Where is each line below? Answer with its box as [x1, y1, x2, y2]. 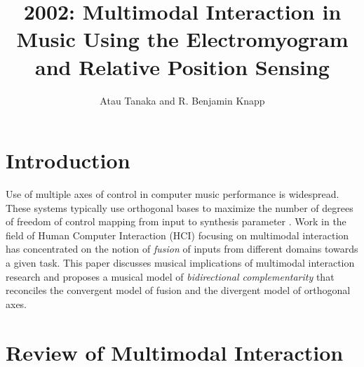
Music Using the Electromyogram [16, 25, 349, 53]
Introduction [6, 146, 130, 175]
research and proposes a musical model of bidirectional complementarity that [6, 269, 335, 283]
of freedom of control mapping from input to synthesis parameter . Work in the [6, 214, 346, 229]
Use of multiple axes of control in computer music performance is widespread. [6, 187, 339, 201]
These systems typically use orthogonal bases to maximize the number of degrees [6, 200, 353, 215]
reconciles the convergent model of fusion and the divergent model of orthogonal [6, 283, 351, 298]
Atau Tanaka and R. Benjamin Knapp [100, 93, 265, 107]
